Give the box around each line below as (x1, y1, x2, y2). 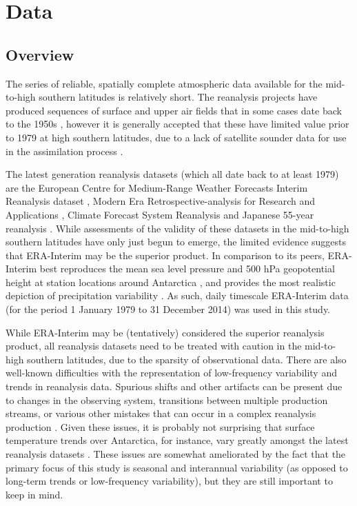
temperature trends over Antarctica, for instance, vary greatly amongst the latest (6, 433, 349, 447)
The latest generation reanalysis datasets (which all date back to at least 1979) (6, 167, 339, 181)
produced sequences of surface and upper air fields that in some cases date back (6, 103, 342, 117)
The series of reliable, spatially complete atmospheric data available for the (6, 76, 323, 90)
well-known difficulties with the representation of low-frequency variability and (6, 365, 337, 380)
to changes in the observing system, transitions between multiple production (6, 392, 328, 407)
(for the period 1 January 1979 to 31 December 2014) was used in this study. (6, 302, 331, 316)
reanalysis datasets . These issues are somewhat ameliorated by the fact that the (6, 447, 346, 461)
